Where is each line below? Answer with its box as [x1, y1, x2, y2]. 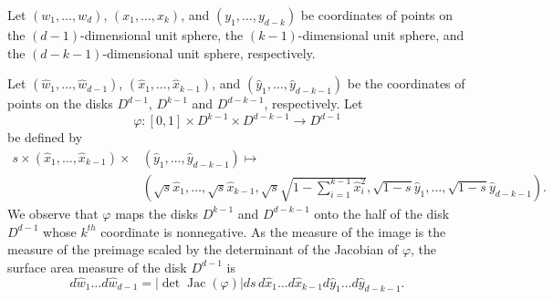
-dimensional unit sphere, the [79, 26, 244, 44]
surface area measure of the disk [7, 257, 187, 276]
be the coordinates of [347, 74, 465, 93]
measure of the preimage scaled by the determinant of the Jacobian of [7, 240, 399, 259]
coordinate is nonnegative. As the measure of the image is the [100, 222, 446, 241]
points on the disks [7, 94, 113, 113]
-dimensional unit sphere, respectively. [102, 43, 316, 62]
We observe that [7, 203, 99, 222]
